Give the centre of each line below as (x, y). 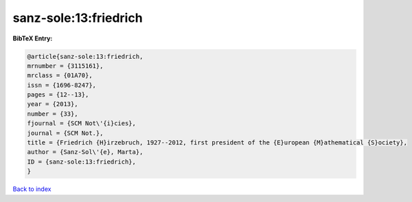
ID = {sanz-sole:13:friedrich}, (82, 162)
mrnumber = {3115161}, (65, 66)
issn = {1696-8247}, (61, 85)
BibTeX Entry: (33, 38)
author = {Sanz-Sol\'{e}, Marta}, (85, 152)
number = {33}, (53, 114)
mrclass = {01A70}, (60, 76)
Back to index (32, 189)
